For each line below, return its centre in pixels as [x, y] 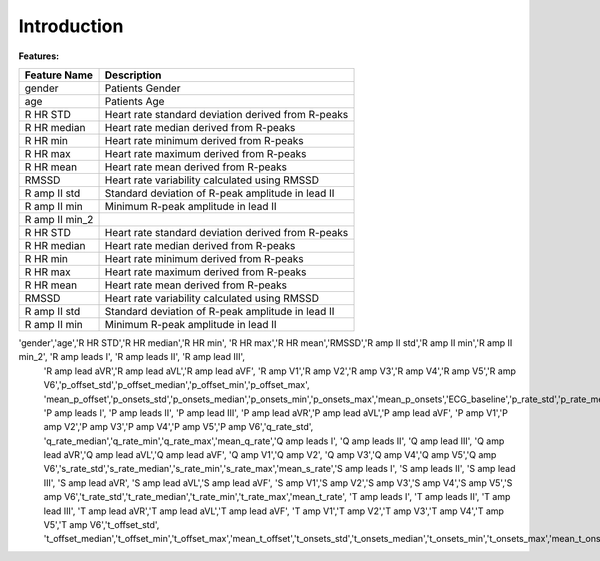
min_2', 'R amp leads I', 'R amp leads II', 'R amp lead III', [131, 357]
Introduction [71, 26]
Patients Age [134, 101]
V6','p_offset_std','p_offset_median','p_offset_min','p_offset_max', [176, 385]
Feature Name [59, 75]
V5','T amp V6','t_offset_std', [101, 525]
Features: [39, 56]
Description [133, 75]
